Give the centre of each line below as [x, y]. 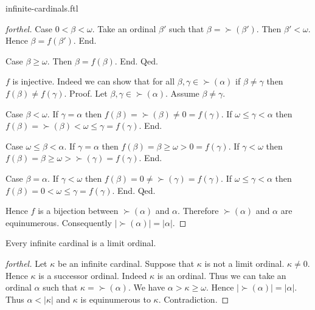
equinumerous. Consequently [59, 222]
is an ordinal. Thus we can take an [222, 275]
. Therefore [198, 211]
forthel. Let [26, 263]
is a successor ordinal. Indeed [93, 275]
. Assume [182, 93]
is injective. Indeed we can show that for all [94, 81]
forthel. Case [29, 28]
